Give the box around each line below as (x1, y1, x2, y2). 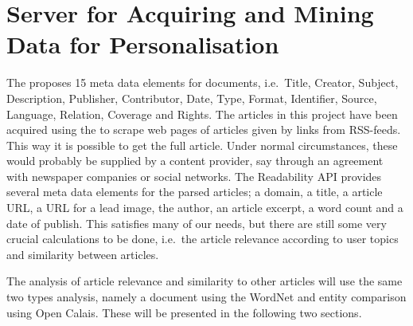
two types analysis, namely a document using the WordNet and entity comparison (6, 289, 407, 305)
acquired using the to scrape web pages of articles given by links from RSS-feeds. (6, 121, 401, 138)
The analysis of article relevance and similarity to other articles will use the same (6, 273, 403, 289)
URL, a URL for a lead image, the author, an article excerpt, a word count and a (6, 199, 403, 216)
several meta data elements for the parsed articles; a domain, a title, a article (6, 183, 383, 200)
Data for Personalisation (6, 28, 279, 61)
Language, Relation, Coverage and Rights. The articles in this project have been (6, 105, 398, 122)
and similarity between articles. (6, 245, 159, 262)
